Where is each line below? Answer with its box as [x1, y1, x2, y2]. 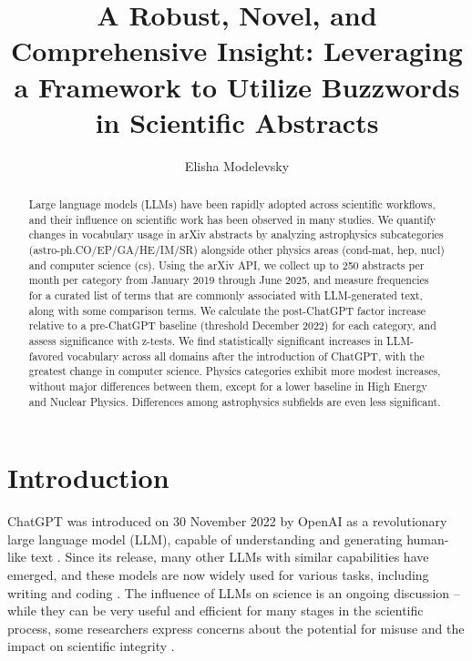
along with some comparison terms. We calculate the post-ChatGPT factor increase [28, 302, 426, 318]
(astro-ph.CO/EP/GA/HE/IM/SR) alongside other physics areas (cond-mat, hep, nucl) [28, 242, 445, 258]
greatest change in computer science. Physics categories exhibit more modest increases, [28, 363, 441, 379]
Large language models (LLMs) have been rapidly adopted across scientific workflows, [28, 197, 436, 212]
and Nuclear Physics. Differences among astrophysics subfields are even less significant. [28, 393, 441, 409]
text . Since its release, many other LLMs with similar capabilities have [30, 547, 429, 566]
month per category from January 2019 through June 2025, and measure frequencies [28, 272, 429, 288]
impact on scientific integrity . [7, 636, 175, 656]
